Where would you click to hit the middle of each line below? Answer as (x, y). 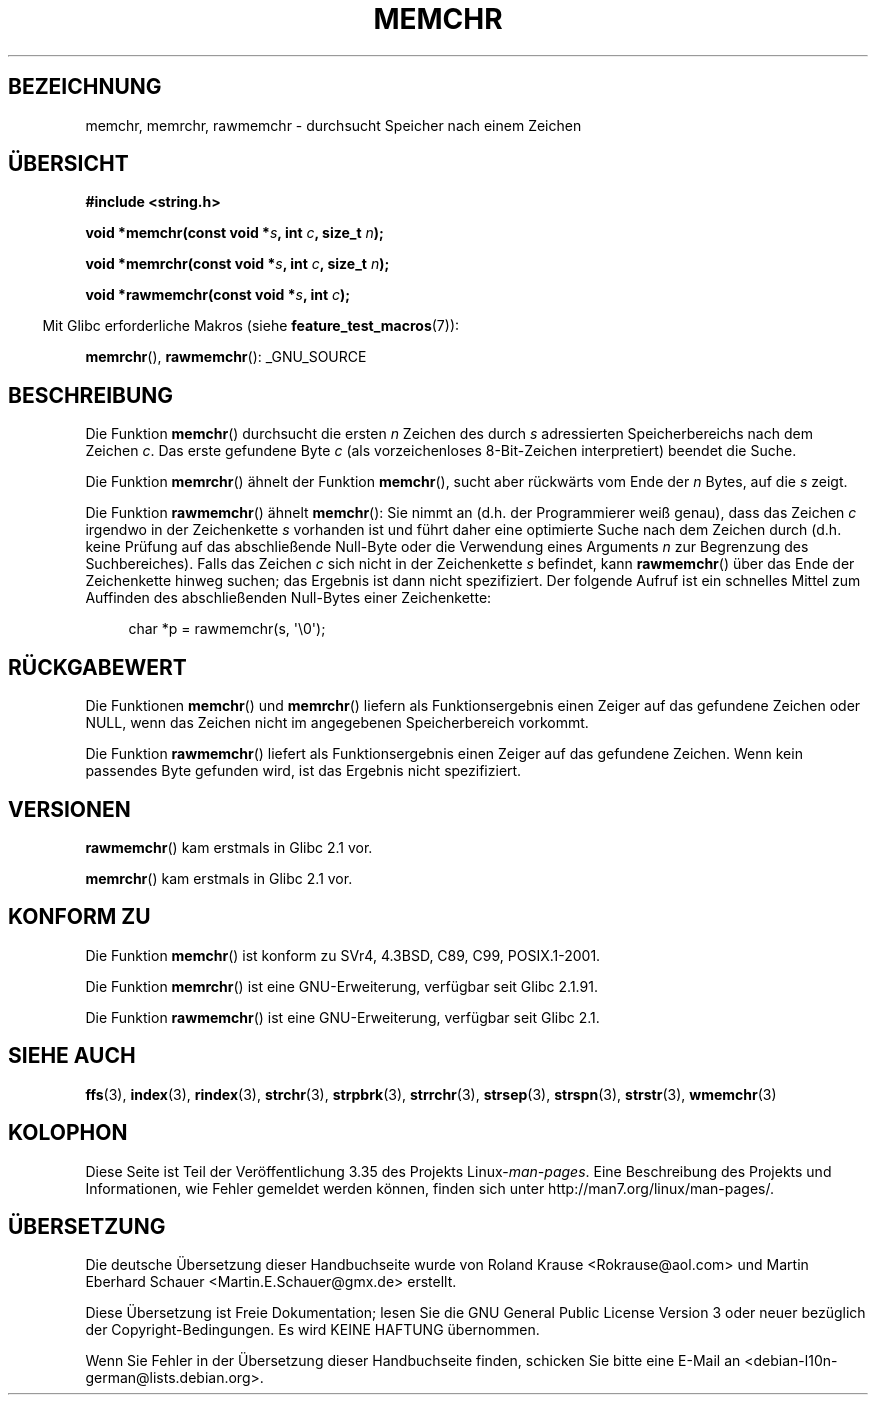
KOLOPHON (68, 1133)
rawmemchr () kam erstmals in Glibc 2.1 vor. (229, 847)
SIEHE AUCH (72, 1056)
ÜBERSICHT (68, 164)
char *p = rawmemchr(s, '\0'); (227, 629)
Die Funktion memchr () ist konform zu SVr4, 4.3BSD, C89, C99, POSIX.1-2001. (343, 955)
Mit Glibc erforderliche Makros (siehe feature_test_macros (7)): (251, 326)
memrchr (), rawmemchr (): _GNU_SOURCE (226, 357)
